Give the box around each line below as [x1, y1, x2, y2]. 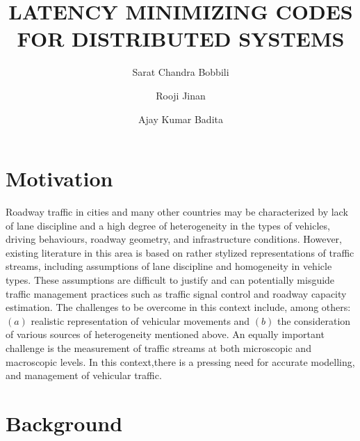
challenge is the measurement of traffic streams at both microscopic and [6, 340, 311, 355]
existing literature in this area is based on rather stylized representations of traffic [6, 245, 354, 259]
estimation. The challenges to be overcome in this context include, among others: [6, 300, 351, 314]
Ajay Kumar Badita [138, 111, 223, 126]
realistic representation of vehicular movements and [31, 313, 250, 328]
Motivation [6, 164, 113, 193]
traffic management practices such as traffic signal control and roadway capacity [6, 286, 347, 300]
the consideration [277, 313, 351, 328]
